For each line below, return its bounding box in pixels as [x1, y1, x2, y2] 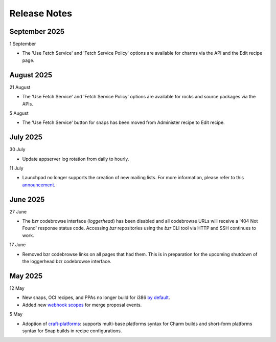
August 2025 [9, 71, 53, 79]
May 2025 [9, 271, 43, 280]
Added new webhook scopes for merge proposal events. [22, 302, 142, 308]
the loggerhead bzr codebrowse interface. [22, 259, 112, 265]
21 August [9, 84, 31, 90]
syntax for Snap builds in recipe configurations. [22, 328, 122, 334]
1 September [9, 41, 36, 47]
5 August [9, 110, 29, 116]
